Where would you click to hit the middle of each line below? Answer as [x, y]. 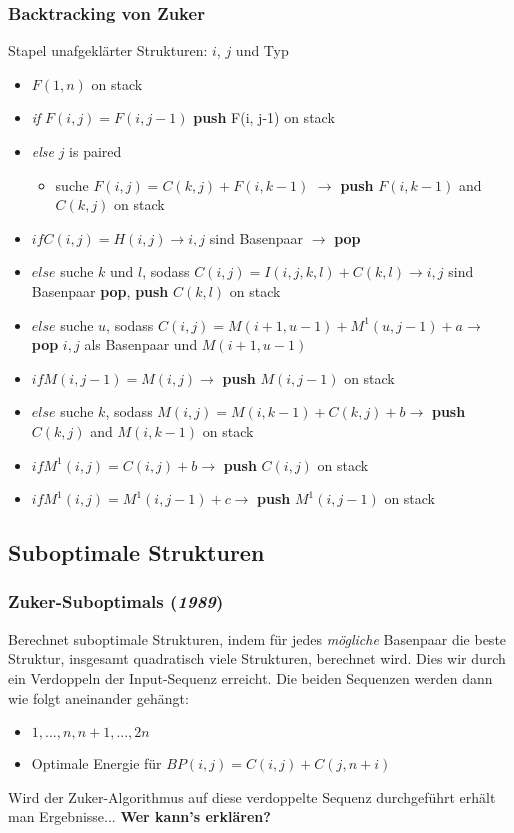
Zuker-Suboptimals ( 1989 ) [116, 601]
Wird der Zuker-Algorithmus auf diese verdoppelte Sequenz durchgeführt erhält [252, 796]
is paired [95, 151]
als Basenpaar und [141, 344]
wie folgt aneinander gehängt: [98, 697]
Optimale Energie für [96, 763]
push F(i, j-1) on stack [264, 117]
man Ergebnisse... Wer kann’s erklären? [139, 816]
